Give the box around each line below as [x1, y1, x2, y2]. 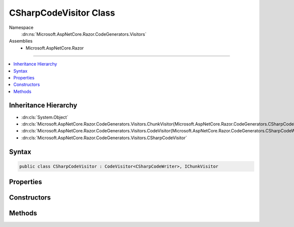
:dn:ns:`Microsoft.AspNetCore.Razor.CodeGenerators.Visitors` [21, 31, 147, 37]
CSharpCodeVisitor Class [9, 7, 115, 18]
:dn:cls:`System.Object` [21, 114, 69, 120]
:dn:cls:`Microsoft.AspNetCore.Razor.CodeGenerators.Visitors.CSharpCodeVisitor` [21, 135, 187, 141]
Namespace [9, 25, 34, 30]
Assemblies [9, 38, 33, 44]
